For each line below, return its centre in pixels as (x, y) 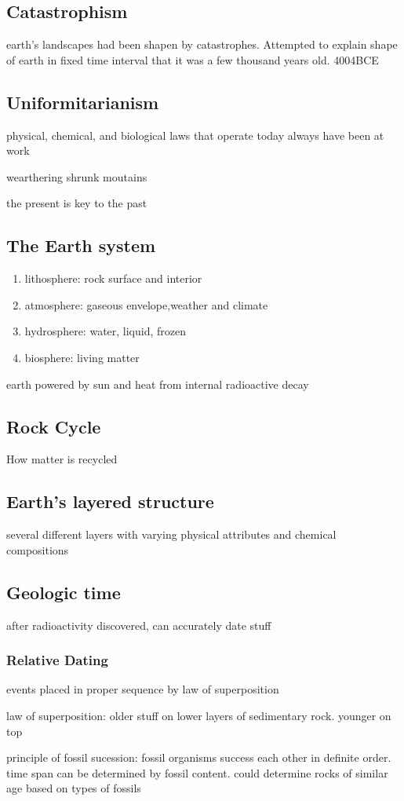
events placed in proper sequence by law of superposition (143, 689)
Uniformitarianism (83, 102)
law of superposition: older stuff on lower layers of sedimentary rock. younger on (199, 715)
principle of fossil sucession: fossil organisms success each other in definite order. (199, 757)
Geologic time (64, 592)
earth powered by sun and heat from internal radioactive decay (158, 384)
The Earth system (81, 245)
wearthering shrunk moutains (77, 176)
